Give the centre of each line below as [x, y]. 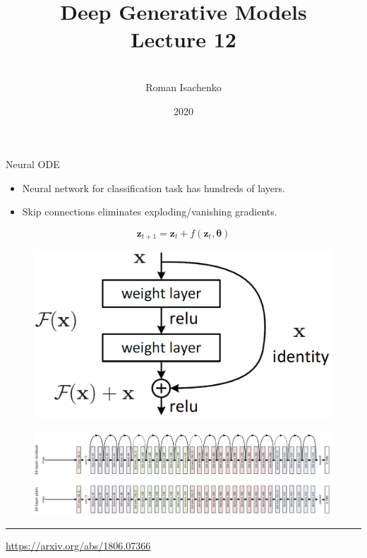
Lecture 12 [183, 39]
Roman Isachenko [183, 87]
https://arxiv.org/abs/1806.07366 [78, 546]
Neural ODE [33, 164]
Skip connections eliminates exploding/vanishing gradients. [150, 212]
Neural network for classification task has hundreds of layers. [154, 188]
